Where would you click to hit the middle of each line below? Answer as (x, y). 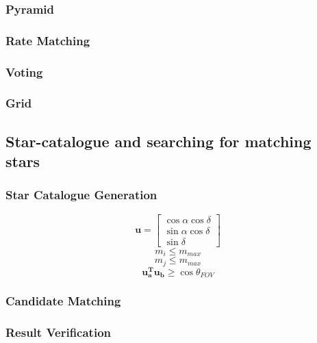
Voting (24, 72)
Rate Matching (48, 40)
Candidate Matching (63, 301)
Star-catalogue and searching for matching (158, 141)
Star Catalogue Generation (81, 195)
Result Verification (59, 332)
